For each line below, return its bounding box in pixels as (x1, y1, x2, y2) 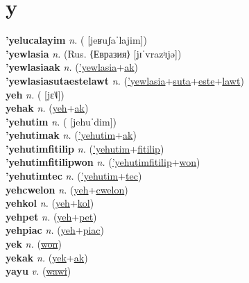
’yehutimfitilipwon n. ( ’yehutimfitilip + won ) (6, 155, 200, 169)
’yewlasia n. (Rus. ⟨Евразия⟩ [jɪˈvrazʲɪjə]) (6, 46, 182, 60)
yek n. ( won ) (6, 237, 62, 251)
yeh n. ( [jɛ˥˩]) (6, 87, 65, 101)
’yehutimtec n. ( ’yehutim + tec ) (6, 169, 142, 183)
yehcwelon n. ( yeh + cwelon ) (6, 182, 128, 196)
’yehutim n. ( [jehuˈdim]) (6, 114, 117, 128)
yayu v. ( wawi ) (6, 264, 71, 278)
